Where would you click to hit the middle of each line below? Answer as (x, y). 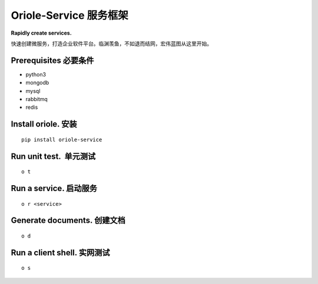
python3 (36, 74)
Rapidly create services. (41, 33)
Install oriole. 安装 (44, 124)
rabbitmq (37, 99)
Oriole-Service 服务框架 (70, 15)
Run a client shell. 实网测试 (60, 253)
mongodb (37, 83)
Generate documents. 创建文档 (68, 220)
